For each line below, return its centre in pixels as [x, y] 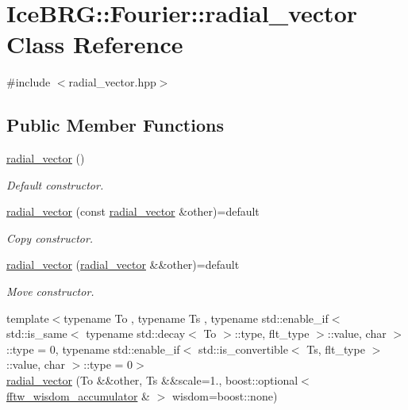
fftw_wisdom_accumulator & [78, 395]
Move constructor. [50, 291]
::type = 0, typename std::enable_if [93, 349]
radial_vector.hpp [112, 82]
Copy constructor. [50, 238]
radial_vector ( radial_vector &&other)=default [123, 264]
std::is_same [37, 333]
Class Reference [95, 44]
